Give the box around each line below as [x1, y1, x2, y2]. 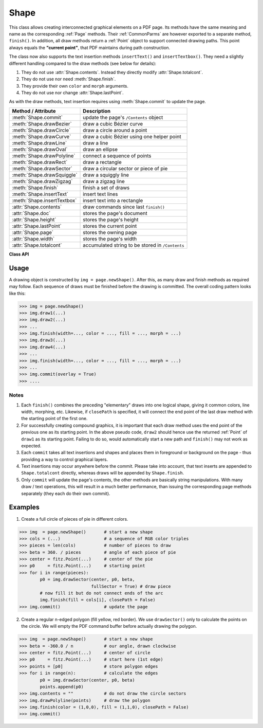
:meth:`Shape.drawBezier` [12, 120, 72, 127]
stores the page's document [83, 210, 148, 217]
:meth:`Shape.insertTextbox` [12, 197, 77, 204]
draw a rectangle [83, 159, 122, 165]
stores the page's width [83, 235, 137, 242]
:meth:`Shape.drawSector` [12, 165, 73, 172]
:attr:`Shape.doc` [12, 210, 51, 217]
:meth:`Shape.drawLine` [12, 139, 67, 146]
